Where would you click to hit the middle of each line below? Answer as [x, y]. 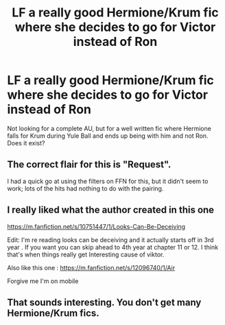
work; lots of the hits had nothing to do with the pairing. [85, 188]
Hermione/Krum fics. [53, 313]
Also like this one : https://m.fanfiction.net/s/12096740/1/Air [91, 267]
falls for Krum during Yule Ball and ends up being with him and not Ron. [108, 136]
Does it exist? [26, 143]
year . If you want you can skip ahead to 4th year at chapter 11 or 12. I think [113, 247]
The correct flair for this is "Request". [89, 165]
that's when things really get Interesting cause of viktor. [86, 254]
